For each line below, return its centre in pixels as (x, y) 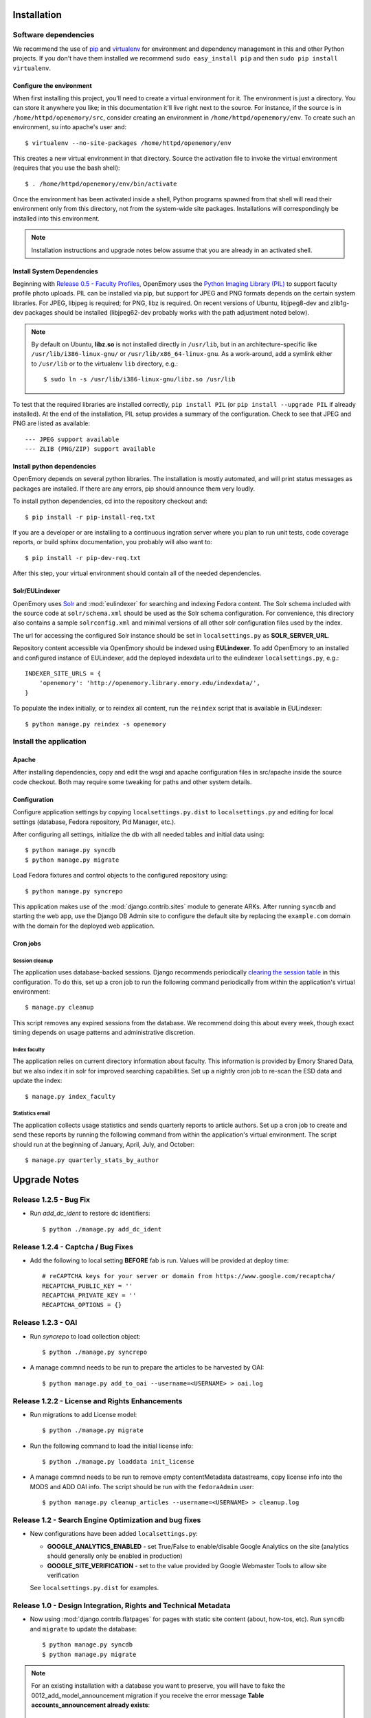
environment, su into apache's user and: (70, 127)
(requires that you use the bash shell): (66, 168)
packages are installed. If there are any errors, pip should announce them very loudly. (134, 489)
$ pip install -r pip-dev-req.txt (83, 558)
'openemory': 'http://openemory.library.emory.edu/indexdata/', (149, 683)
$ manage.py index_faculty (70, 1096)
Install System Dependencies (55, 271)
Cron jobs (27, 943)
